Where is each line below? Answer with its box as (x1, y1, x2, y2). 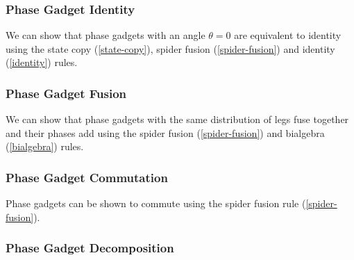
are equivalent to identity (234, 28, 342, 42)
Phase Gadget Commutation (6, 168, 168, 186)
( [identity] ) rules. (6, 55, 78, 70)
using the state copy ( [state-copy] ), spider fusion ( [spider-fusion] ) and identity (6, 41, 335, 56)
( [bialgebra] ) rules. (6, 139, 84, 154)
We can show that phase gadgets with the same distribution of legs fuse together (6, 112, 349, 127)
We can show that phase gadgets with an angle (6, 28, 205, 42)
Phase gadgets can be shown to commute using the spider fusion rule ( (6, 196, 306, 211)
